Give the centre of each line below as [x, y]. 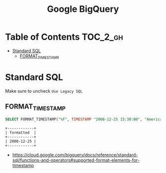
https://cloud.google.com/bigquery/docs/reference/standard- [75, 155]
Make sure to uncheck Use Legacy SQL [44, 91]
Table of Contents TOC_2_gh [64, 37]
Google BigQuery [83, 9]
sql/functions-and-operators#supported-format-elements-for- [76, 160]
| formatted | [21, 132]
